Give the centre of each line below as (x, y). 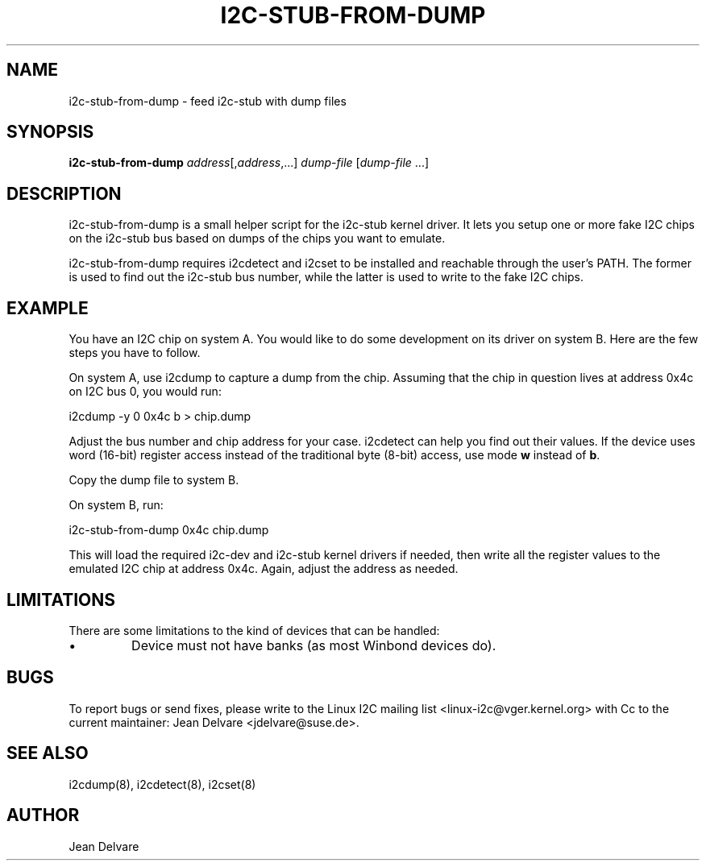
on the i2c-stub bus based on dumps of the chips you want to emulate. (257, 239)
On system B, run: (116, 505)
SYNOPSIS (50, 132)
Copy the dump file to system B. (154, 480)
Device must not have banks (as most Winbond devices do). (314, 645)
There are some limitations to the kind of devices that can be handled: (254, 630)
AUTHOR (43, 815)
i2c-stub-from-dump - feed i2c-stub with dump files (208, 101)
